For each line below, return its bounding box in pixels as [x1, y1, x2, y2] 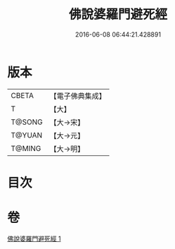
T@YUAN [11, 130, 43, 140]
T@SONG [11, 117, 44, 127]
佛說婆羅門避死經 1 [7, 234, 61, 243]
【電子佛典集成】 [49, 91, 107, 101]
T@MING [11, 143, 41, 153]
